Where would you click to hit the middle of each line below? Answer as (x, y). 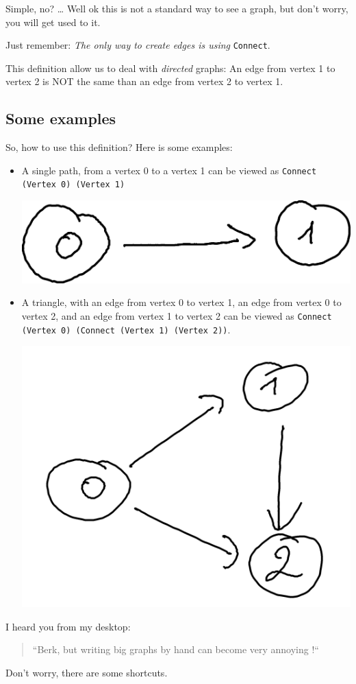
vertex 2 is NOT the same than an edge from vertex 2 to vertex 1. (144, 81)
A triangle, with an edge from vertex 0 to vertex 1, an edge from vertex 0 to (181, 302)
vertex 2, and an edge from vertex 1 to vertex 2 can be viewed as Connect (177, 315)
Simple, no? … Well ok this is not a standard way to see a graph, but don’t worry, (177, 8)
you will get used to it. (53, 22)
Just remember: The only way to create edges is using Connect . (138, 45)
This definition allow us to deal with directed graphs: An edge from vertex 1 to (170, 68)
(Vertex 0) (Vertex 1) (73, 185)
